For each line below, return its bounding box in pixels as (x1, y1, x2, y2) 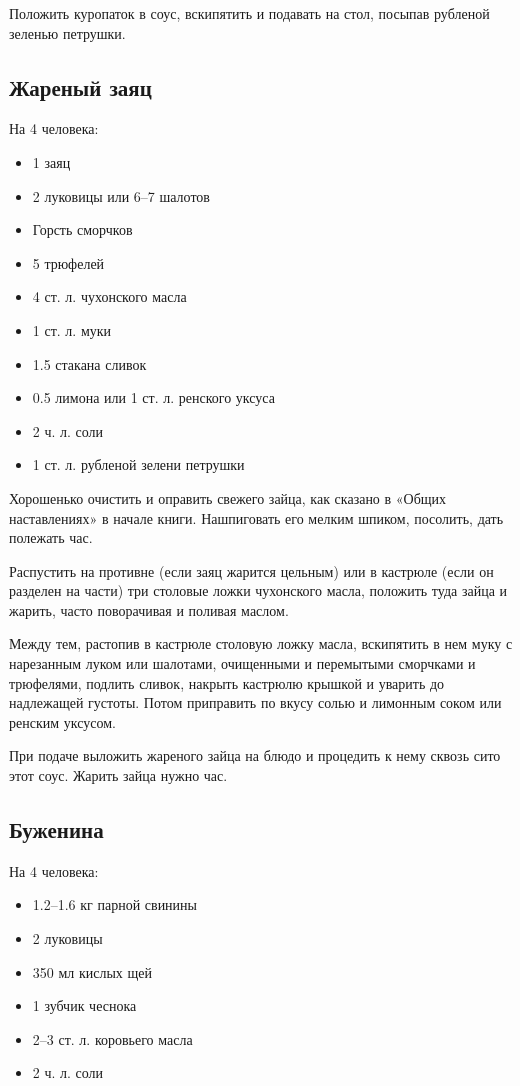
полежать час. (9, 527, 93, 548)
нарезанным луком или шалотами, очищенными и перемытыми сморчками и (9, 653, 476, 674)
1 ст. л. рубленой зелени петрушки (32, 454, 245, 475)
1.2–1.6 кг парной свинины (32, 894, 198, 915)
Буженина (9, 814, 104, 845)
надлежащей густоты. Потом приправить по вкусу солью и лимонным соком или (9, 692, 502, 713)
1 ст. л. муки (32, 319, 112, 340)
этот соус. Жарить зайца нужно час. (9, 765, 228, 786)
